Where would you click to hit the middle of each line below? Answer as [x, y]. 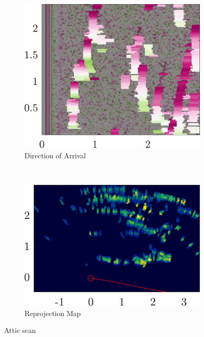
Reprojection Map [53, 313]
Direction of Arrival [55, 155]
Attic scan [20, 330]
